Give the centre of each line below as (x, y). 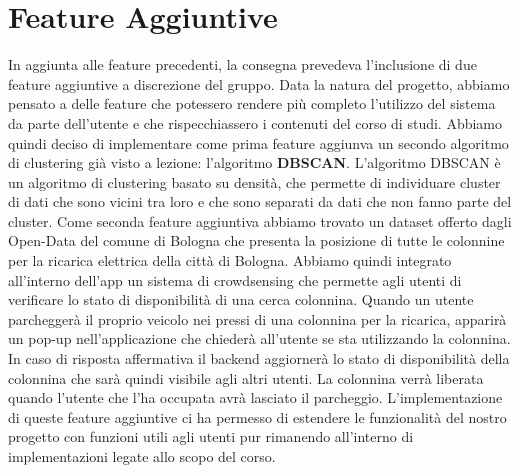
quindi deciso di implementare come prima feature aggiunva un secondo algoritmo (258, 142)
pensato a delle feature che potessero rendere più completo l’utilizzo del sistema (252, 103)
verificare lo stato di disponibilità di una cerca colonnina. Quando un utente (241, 299)
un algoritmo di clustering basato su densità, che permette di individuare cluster (254, 181)
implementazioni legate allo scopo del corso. (142, 456)
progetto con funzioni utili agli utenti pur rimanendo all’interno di (211, 436)
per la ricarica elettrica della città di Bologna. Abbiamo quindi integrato (230, 260)
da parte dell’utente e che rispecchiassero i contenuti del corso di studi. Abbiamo (255, 122)
